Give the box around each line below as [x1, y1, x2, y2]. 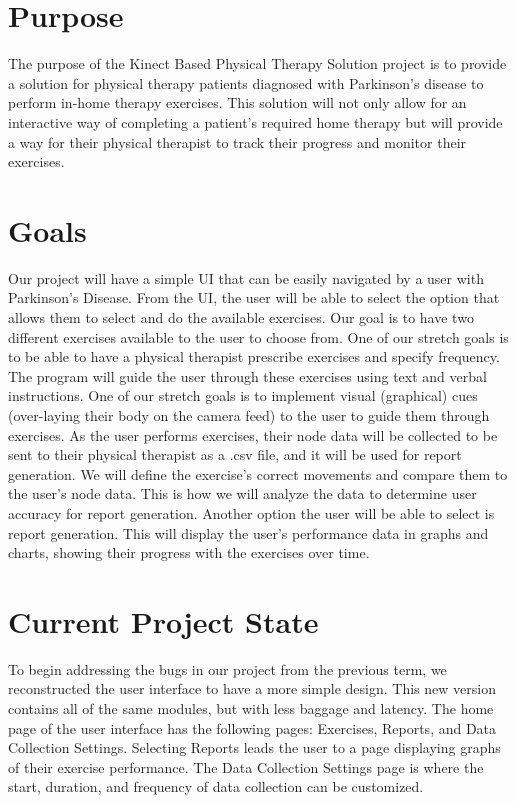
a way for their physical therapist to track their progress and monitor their [8, 131, 467, 152]
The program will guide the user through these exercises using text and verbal [8, 365, 487, 386]
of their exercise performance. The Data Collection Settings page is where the [8, 756, 484, 777]
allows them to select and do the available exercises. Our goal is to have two [8, 307, 474, 327]
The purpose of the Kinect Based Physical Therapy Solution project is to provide [8, 53, 507, 74]
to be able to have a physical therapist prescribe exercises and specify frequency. [8, 346, 500, 367]
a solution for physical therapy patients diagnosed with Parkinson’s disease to [8, 72, 484, 93]
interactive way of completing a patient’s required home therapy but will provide [8, 111, 503, 132]
